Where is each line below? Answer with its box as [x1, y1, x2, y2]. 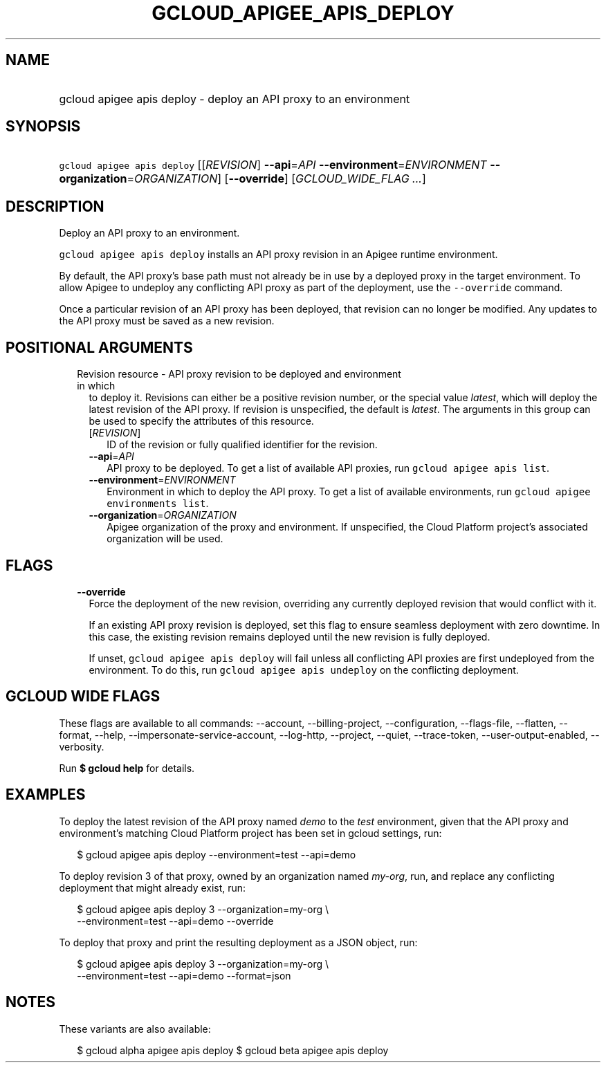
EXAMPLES [6, 786, 86, 804]
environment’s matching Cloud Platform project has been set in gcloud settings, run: [59, 827, 442, 839]
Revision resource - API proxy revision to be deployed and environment [77, 368, 401, 380]
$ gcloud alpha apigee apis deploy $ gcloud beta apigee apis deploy [77, 1044, 389, 1056]
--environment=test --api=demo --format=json [77, 969, 291, 982]
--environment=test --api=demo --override [77, 914, 274, 927]
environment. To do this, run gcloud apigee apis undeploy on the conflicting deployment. [89, 663, 519, 676]
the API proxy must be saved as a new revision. [59, 315, 275, 327]
